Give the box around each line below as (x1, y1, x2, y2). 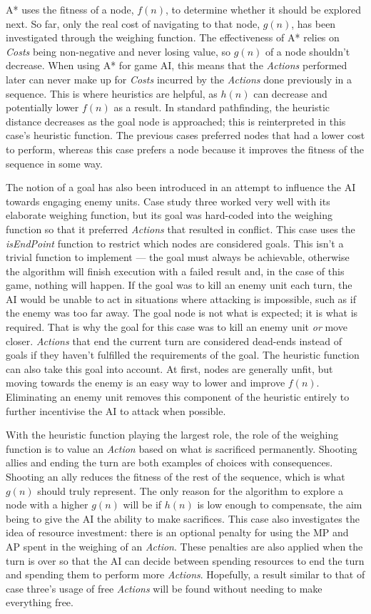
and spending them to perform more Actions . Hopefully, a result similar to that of (6, 567, 365, 582)
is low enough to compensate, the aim (197, 497, 362, 512)
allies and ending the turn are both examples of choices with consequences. (6, 455, 333, 470)
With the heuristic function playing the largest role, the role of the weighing (6, 427, 339, 442)
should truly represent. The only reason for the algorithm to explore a (37, 483, 343, 498)
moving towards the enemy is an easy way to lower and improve (6, 375, 285, 390)
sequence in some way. (6, 155, 103, 170)
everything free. (6, 595, 73, 610)
